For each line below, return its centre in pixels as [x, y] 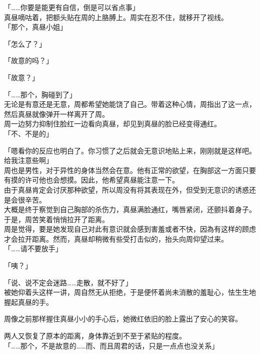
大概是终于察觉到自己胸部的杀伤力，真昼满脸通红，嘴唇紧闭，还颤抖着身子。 [130, 209]
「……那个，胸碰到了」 [40, 94]
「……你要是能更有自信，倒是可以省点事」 [72, 7]
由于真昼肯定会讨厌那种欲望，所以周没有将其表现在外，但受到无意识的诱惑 [126, 189]
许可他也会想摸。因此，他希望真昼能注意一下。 [102, 180]
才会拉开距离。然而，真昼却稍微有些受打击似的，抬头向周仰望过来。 [116, 238]
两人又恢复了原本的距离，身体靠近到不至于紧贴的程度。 [95, 336]
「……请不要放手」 [33, 248]
